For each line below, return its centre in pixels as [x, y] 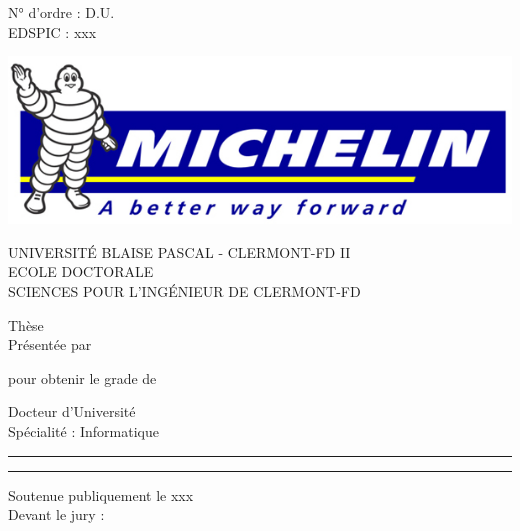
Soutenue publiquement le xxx [101, 494]
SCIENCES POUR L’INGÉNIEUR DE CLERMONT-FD [184, 290]
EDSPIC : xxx [52, 31]
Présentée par [50, 344]
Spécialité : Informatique [83, 430]
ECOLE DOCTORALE [81, 271]
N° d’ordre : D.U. [61, 12]
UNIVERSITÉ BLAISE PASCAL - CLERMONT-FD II [179, 251]
